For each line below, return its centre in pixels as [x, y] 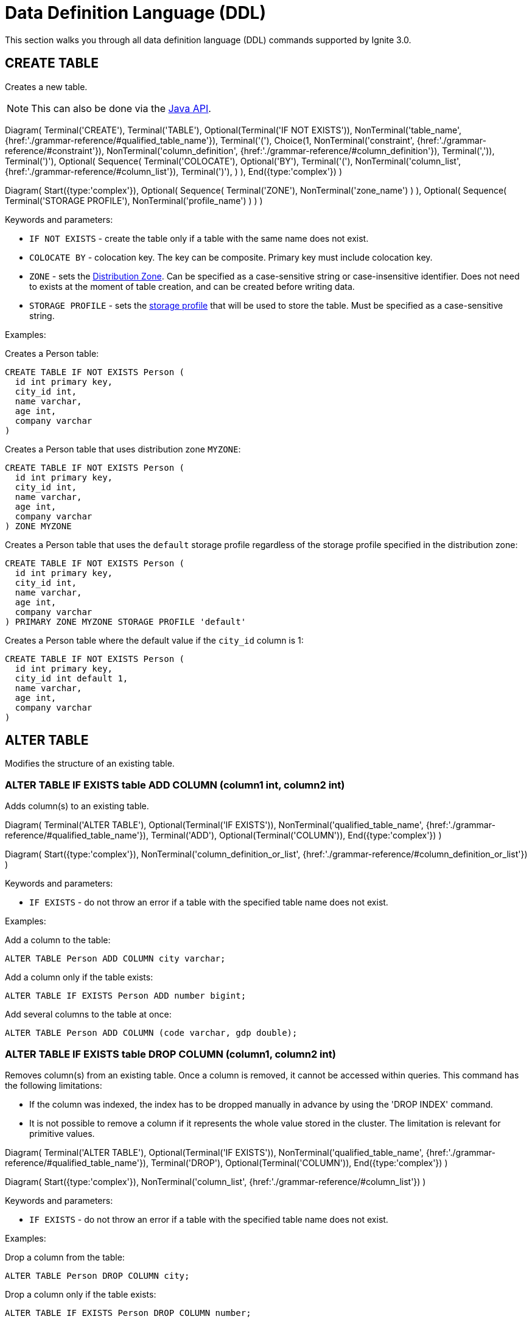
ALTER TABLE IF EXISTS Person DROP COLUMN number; [128, 1313]
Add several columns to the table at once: [88, 1014]
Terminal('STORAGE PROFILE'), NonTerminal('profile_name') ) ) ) [134, 200]
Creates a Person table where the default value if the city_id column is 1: [154, 640]
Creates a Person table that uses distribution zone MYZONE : [123, 449]
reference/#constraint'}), [54, 150]
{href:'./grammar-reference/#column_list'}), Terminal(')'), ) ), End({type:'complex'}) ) [173, 171]
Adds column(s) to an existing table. [77, 806]
